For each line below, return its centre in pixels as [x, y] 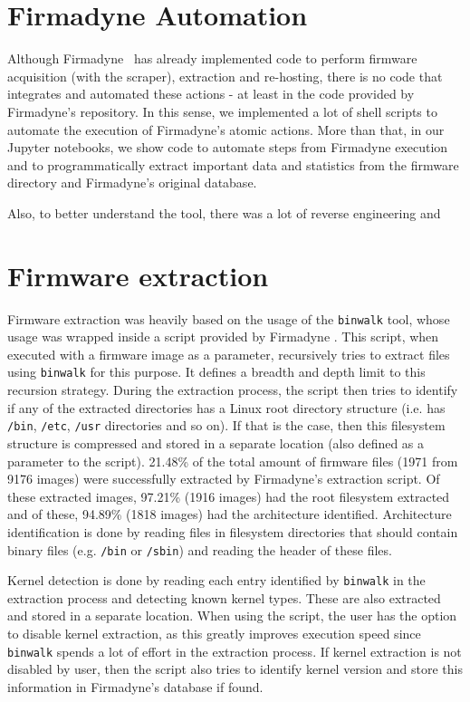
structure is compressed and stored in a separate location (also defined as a [216, 442]
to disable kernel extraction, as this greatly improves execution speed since [214, 633]
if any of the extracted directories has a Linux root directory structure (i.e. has [226, 407]
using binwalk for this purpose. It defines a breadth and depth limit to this [216, 372]
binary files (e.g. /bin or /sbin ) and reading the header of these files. [200, 549]
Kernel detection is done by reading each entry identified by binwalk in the [216, 580]
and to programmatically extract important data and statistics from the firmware [233, 164]
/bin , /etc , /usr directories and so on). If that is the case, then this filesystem [226, 425]
